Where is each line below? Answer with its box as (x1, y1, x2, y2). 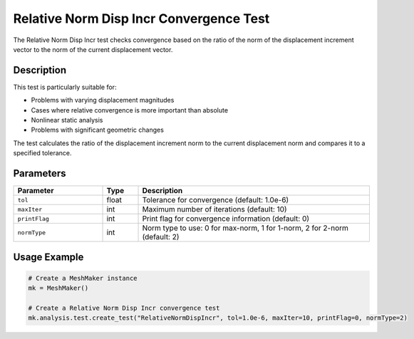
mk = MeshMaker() (28, 284, 89, 292)
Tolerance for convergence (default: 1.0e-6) (142, 195, 289, 205)
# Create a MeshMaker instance (28, 274, 138, 282)
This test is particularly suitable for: (13, 83, 117, 91)
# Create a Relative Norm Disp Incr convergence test (28, 303, 220, 312)
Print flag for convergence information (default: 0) (142, 214, 310, 224)
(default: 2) (142, 232, 180, 242)
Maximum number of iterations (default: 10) (142, 204, 288, 214)
